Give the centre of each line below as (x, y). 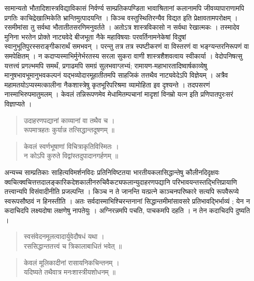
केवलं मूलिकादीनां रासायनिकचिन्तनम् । (71, 262)
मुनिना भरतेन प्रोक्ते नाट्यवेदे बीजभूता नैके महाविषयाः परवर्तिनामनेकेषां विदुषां (95, 36)
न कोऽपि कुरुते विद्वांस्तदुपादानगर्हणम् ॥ (71, 156)
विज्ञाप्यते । (18, 103)
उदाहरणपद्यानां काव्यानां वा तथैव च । (69, 120)
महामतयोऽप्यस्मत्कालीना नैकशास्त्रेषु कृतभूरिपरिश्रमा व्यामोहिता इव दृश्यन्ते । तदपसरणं (107, 84)
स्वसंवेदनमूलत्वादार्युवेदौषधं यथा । (64, 236)
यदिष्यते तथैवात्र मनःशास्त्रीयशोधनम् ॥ (69, 272)
